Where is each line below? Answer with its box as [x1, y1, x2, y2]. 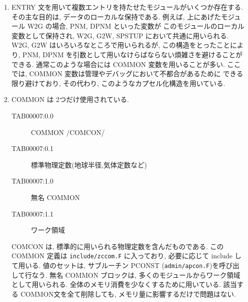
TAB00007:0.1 [11, 143, 53, 153]
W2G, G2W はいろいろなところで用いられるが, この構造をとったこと [11, 40, 230, 50]
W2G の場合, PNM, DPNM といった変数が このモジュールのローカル [27, 21, 245, 31]
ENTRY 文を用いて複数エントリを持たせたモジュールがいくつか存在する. [11, 2, 243, 12]
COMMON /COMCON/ [31, 127, 105, 137]
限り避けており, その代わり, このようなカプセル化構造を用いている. [11, 78, 225, 88]
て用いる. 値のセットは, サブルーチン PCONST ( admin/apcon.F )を [11, 260, 219, 270]
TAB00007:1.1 [11, 208, 53, 218]
